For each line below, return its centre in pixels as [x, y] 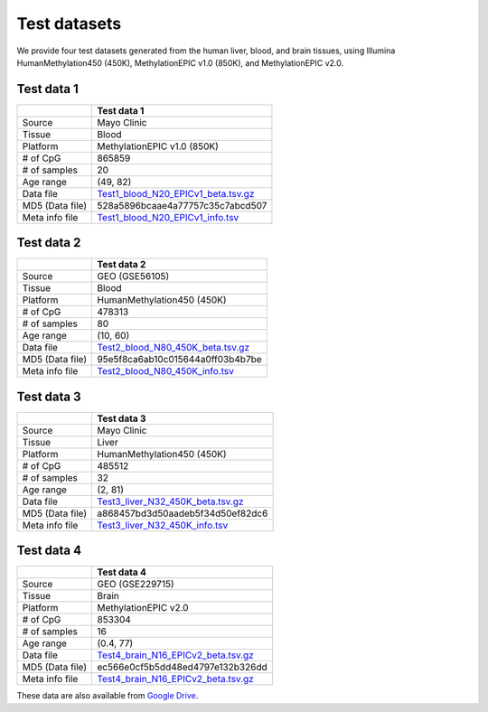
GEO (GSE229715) [136, 585]
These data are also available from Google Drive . [108, 696]
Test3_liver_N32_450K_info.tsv [163, 525]
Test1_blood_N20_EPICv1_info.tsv [168, 217]
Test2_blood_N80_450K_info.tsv [165, 371]
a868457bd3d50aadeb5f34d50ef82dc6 [183, 513]
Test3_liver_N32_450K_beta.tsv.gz [170, 501]
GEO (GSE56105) [133, 276]
